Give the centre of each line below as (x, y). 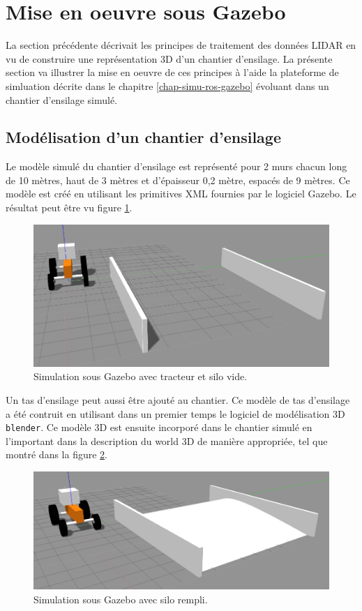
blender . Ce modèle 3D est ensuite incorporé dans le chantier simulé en (159, 427)
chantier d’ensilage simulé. (62, 99)
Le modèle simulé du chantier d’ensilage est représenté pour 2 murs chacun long (176, 166)
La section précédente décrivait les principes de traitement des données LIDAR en (181, 45)
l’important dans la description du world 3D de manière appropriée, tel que (167, 440)
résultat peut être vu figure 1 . (69, 208)
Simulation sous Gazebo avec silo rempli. (121, 599)
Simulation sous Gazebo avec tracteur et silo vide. (141, 376)
